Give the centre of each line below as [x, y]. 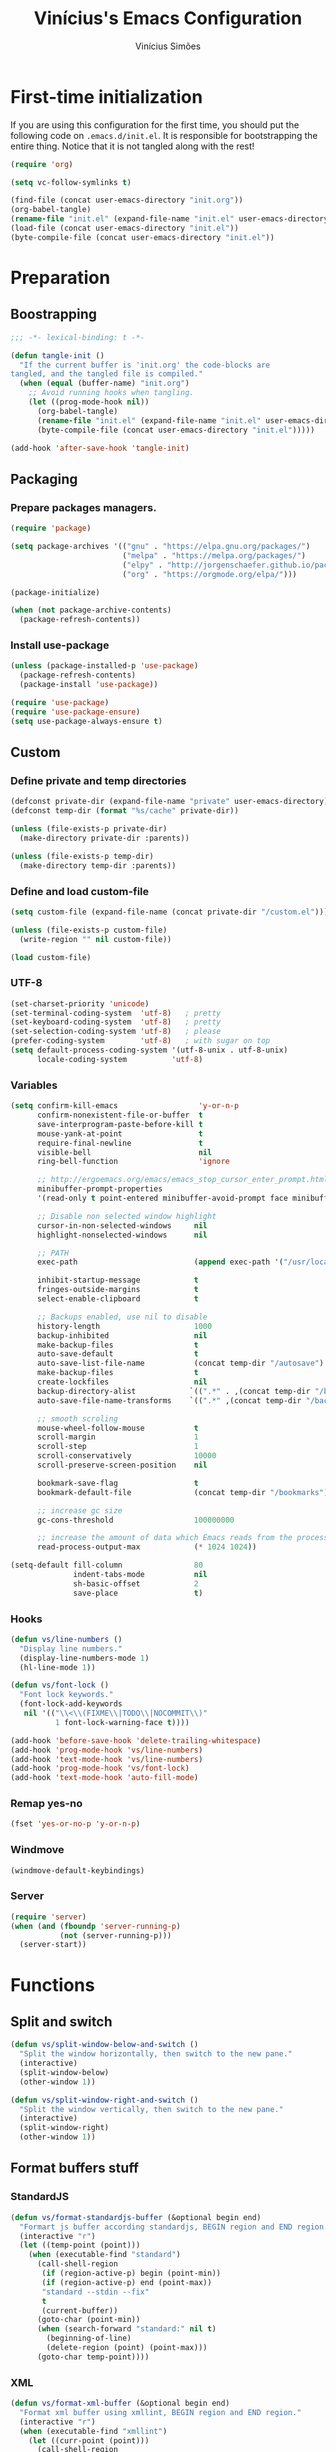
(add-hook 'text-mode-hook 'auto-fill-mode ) [104, 1778]
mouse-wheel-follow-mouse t [117, 1428]
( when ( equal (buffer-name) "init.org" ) [104, 383]
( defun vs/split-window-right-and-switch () [104, 2100]
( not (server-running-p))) [115, 1935]
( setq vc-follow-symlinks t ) [71, 182]
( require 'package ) [51, 528]
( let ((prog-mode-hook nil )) [89, 402]
